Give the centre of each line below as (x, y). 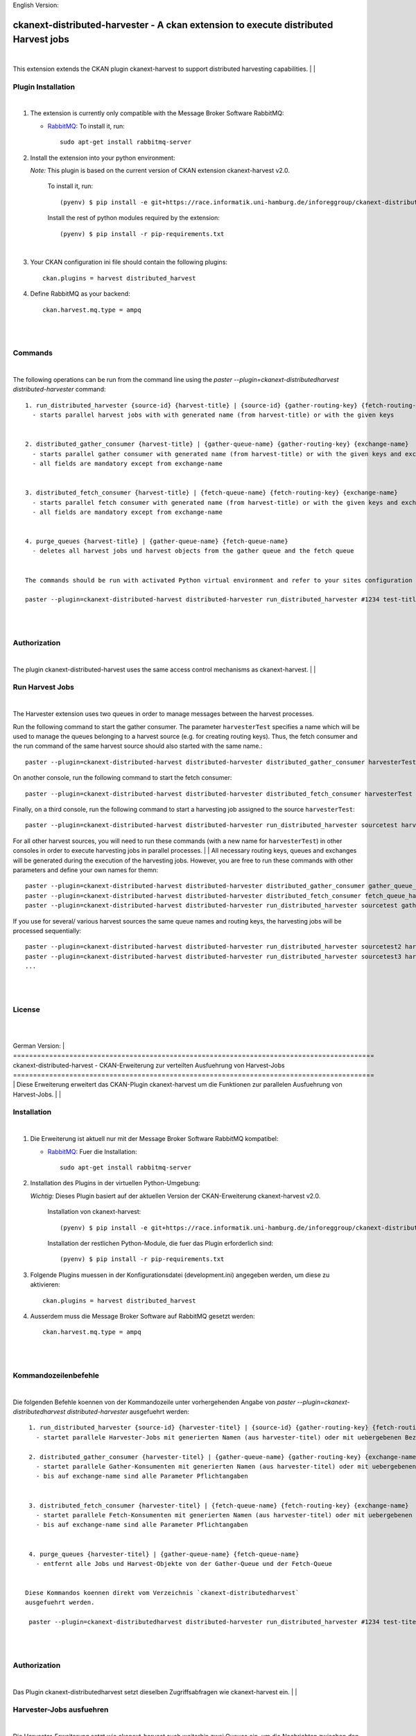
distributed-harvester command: (59, 390)
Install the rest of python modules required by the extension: (133, 218)
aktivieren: (45, 1285)
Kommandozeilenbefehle (56, 1375)
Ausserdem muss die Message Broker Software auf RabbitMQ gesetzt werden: (142, 1316)
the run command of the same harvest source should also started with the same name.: (138, 746)
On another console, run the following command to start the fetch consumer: (122, 778)
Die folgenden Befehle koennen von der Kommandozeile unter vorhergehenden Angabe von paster (154, 1402)
